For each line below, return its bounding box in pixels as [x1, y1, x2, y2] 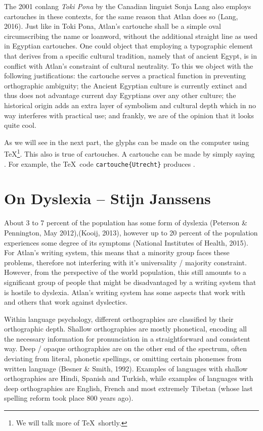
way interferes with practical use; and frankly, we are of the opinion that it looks [4, 110, 254, 120]
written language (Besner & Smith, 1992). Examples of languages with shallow [4, 363, 248, 373]
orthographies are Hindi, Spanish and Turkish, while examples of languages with [4, 373, 253, 384]
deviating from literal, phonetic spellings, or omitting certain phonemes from [4, 353, 242, 364]
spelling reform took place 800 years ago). [4, 393, 134, 403]
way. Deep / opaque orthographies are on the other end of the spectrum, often [4, 343, 247, 354]
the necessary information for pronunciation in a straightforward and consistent [4, 333, 250, 344]
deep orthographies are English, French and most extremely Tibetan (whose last [4, 382, 253, 393]
